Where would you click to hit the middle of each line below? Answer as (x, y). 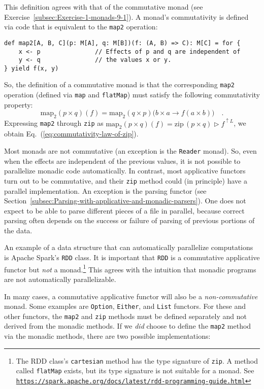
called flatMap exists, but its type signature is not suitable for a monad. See (135, 370)
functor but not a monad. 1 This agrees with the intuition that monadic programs (130, 268)
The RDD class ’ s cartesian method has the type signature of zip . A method (137, 360)
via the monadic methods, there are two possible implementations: (107, 336)
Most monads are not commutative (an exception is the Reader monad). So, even (130, 151)
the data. (18, 230)
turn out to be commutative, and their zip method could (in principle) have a (126, 180)
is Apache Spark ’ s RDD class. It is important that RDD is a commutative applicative (132, 257)
